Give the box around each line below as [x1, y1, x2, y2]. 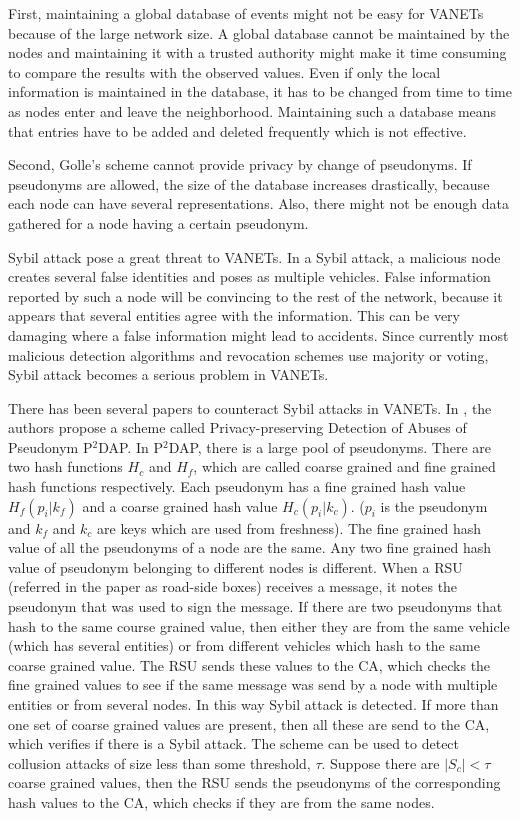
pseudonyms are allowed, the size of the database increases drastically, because [8, 173, 490, 194]
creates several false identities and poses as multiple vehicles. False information [8, 266, 491, 287]
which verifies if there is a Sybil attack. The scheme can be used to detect [8, 733, 460, 754]
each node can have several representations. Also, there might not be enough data [8, 193, 509, 214]
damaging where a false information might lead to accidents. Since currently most [8, 324, 509, 345]
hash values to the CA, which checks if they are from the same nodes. [8, 791, 435, 812]
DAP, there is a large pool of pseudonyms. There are [168, 436, 492, 457]
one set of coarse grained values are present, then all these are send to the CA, [8, 713, 490, 734]
